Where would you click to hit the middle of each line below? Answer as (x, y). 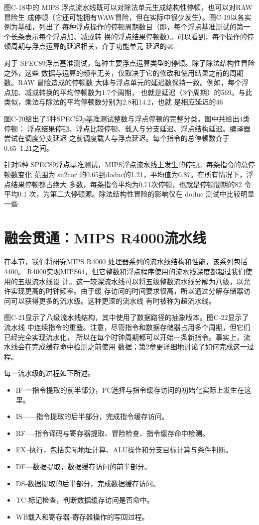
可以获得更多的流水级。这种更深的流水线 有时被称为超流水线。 (113, 300)
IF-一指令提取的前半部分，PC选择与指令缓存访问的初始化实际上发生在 (130, 389)
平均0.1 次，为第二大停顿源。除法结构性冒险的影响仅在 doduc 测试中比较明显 (129, 194)
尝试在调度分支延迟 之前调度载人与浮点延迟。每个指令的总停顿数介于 (117, 138)
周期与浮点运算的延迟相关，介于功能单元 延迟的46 (92, 46)
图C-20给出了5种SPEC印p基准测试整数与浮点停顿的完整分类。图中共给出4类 (127, 118)
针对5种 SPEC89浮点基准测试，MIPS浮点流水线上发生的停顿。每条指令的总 (126, 164)
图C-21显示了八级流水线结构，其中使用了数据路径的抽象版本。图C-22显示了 (127, 317)
